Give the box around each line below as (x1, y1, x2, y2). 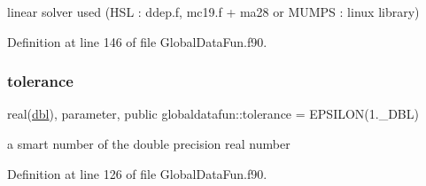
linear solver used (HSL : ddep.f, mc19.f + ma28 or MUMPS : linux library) (7, 3, 420, 20)
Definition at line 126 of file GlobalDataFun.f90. (7, 164, 267, 182)
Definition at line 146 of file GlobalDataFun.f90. (7, 32, 267, 50)
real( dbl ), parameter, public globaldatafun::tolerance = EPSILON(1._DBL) (7, 105, 419, 123)
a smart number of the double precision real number (7, 135, 290, 152)
